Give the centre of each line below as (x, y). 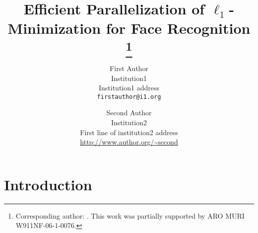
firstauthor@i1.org (129, 97)
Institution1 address (129, 88)
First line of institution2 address (129, 132)
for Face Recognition (178, 28)
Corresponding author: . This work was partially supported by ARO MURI (130, 215)
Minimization (54, 28)
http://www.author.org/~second (129, 142)
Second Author (129, 113)
